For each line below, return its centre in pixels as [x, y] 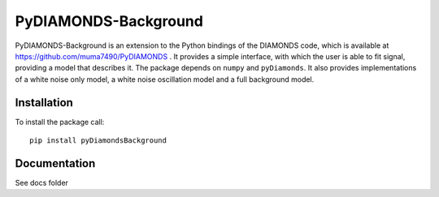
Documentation [55, 163]
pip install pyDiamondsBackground [98, 141]
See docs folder [42, 182]
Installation [44, 103]
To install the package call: [60, 122]
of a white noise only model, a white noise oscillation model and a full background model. [165, 79]
